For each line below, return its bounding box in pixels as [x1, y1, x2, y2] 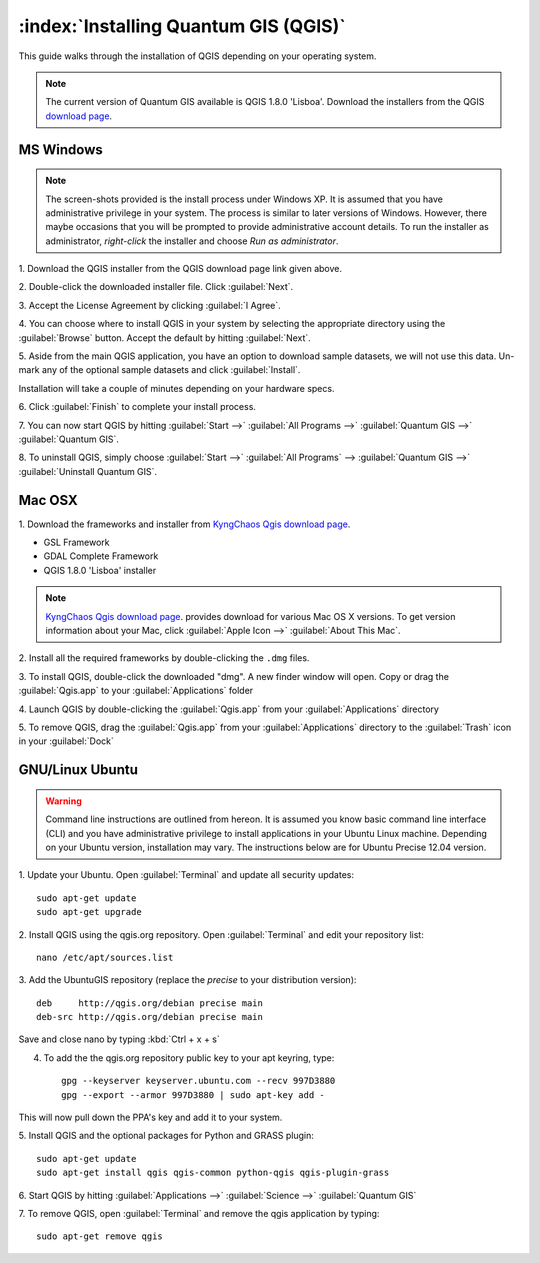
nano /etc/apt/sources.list [36, 951, 174, 963]
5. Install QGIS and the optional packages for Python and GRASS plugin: [18, 1130, 314, 1142]
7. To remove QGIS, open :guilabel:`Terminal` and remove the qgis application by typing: [18, 1207, 380, 1219]
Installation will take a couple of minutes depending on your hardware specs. [18, 382, 335, 394]
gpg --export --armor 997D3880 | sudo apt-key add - [61, 1089, 325, 1100]
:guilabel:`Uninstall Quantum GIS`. [18, 465, 158, 477]
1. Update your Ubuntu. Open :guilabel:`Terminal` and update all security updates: [18, 869, 355, 881]
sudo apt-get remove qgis [36, 1231, 164, 1242]
